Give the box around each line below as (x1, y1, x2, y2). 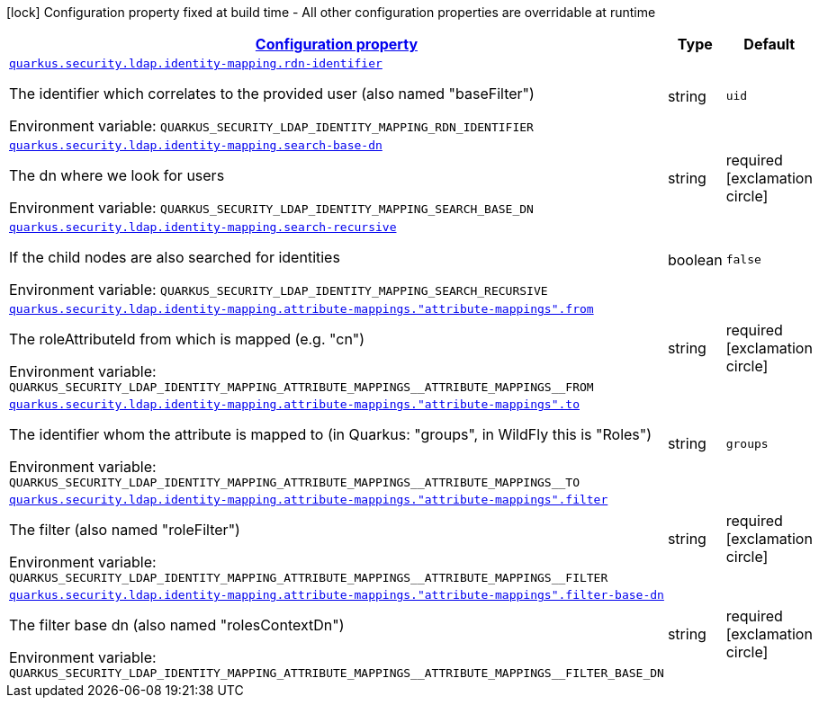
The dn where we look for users (9, 166, 225, 184)
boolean (667, 250, 723, 269)
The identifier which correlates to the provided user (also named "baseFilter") (9, 85, 535, 103)
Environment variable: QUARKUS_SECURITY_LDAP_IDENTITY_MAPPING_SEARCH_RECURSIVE (9, 281, 548, 299)
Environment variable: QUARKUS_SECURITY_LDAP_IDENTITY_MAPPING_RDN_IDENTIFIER (9, 117, 534, 135)
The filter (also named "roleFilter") (9, 521, 240, 539)
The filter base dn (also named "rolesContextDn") (9, 616, 345, 634)
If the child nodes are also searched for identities (9, 248, 340, 266)
